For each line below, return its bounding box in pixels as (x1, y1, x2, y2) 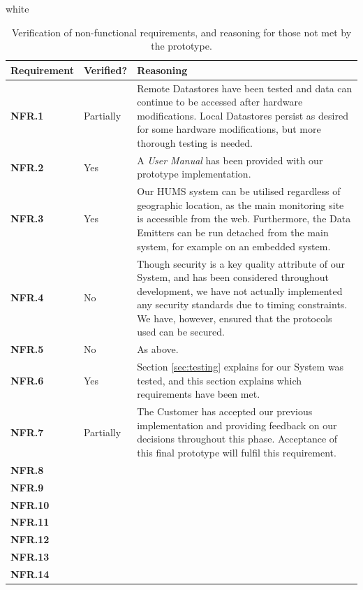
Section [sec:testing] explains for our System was (137, 359, 344, 374)
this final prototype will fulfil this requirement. (137, 445, 336, 459)
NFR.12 (10, 532, 50, 547)
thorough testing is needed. (137, 136, 253, 150)
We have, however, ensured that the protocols (137, 310, 332, 325)
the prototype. (151, 38, 212, 53)
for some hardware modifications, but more (137, 122, 321, 136)
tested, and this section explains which (137, 373, 302, 387)
